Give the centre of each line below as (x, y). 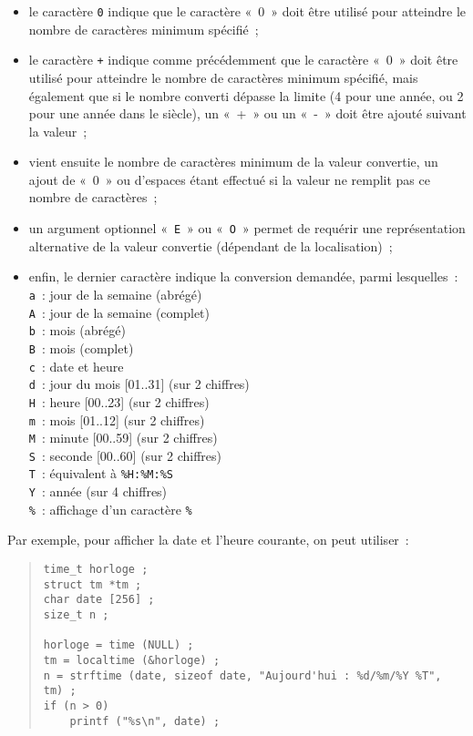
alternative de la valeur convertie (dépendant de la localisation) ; (211, 245)
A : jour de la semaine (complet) (119, 312)
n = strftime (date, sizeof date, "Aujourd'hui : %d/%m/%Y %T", (242, 675)
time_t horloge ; (96, 570)
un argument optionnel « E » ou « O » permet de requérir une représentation (247, 228)
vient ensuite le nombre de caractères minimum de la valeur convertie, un (233, 162)
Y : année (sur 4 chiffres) (98, 491)
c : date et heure (76, 366)
